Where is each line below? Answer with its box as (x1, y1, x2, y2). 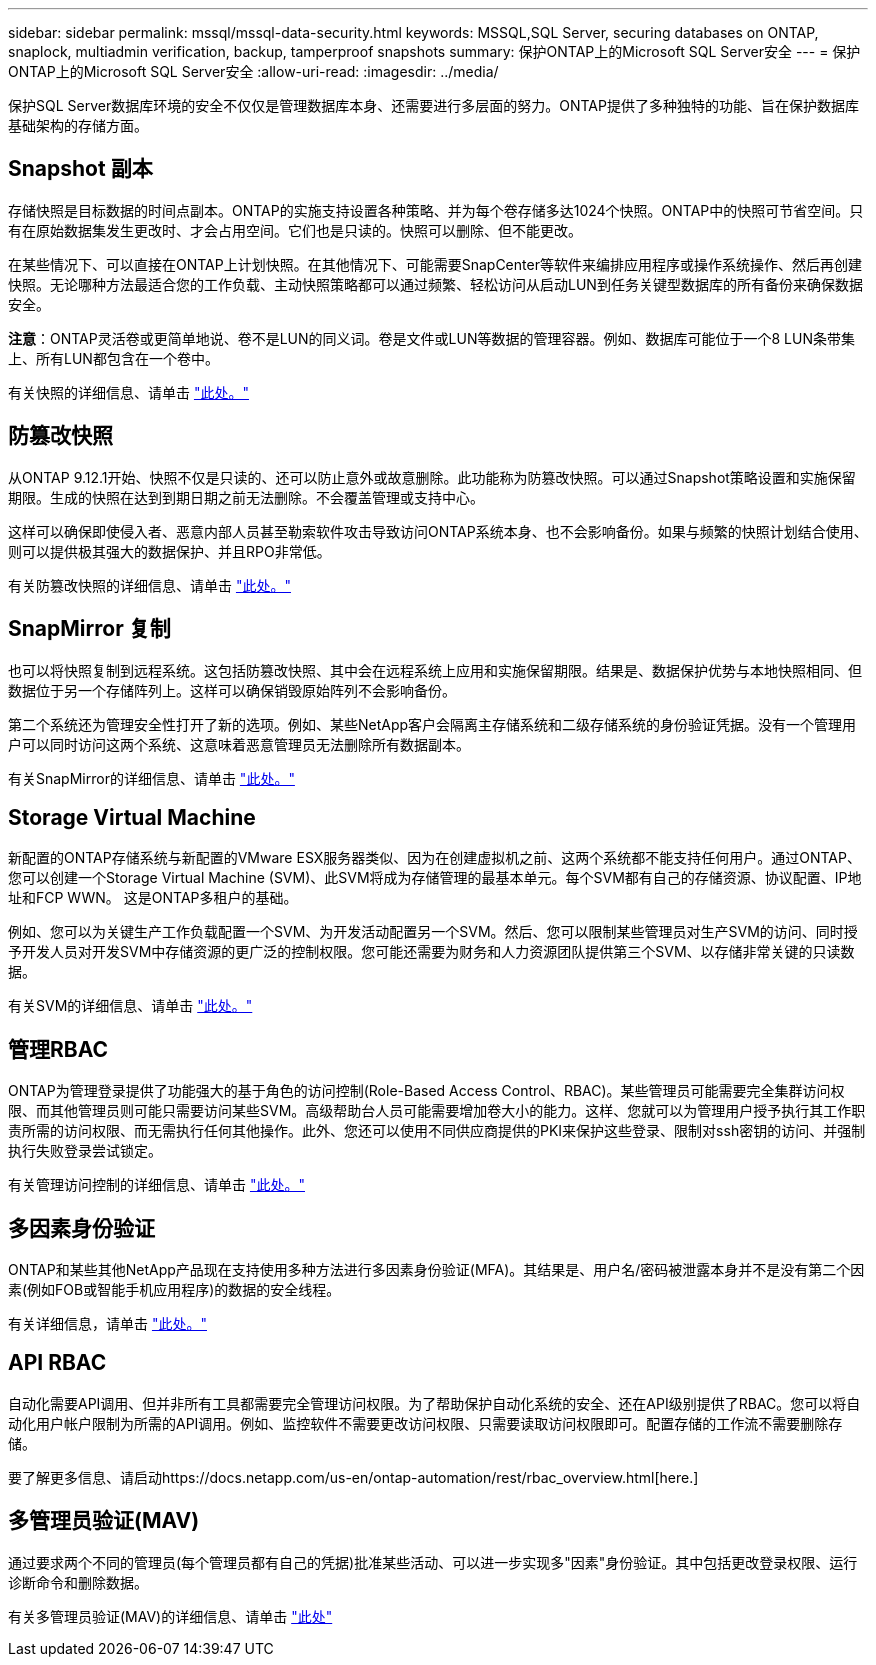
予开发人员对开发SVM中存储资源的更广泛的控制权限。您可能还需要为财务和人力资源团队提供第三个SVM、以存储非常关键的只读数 (8, 943, 855, 961)
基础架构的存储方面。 (8, 117, 148, 134)
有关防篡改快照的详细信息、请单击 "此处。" (8, 576, 291, 594)
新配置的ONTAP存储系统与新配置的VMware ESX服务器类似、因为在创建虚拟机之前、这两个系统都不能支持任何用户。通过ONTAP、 (8, 849, 861, 867)
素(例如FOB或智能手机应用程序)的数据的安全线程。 (8, 1281, 341, 1299)
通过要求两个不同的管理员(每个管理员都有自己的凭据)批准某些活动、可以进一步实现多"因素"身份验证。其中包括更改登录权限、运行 (8, 1553, 858, 1571)
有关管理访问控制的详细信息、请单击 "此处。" (8, 1176, 305, 1194)
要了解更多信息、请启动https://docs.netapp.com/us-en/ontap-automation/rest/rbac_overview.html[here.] (8, 1468, 699, 1486)
